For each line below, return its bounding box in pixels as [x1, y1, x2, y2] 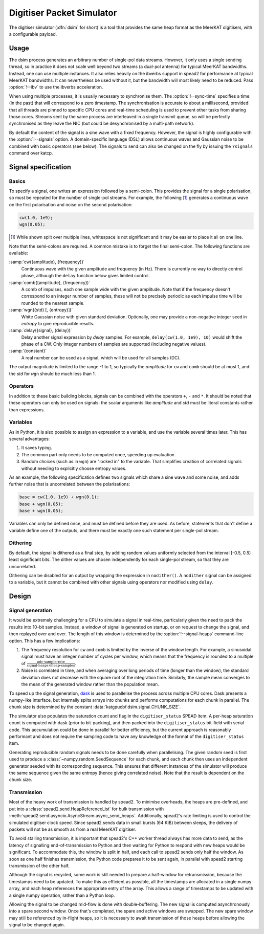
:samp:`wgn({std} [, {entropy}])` [9, 307, 73, 313]
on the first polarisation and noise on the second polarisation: [9, 201, 133, 207]
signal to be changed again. [9, 922, 65, 928]
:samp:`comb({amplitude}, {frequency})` [9, 279, 90, 286]
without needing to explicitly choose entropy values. [21, 465, 127, 471]
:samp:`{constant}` [9, 348, 47, 354]
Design [9, 592, 31, 600]
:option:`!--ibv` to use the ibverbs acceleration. [9, 84, 103, 90]
